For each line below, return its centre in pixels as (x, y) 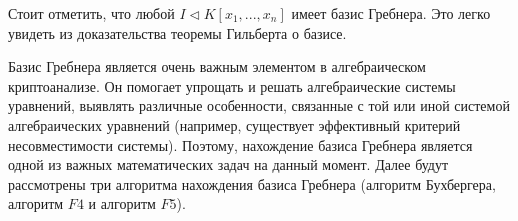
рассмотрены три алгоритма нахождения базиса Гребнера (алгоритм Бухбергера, (252, 183)
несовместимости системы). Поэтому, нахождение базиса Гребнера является (240, 144)
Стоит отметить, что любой (91, 13)
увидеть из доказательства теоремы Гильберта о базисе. (177, 32)
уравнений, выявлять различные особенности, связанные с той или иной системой (259, 105)
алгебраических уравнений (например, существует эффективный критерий (234, 124)
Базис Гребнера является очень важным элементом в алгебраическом (217, 66)
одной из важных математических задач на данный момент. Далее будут (228, 164)
